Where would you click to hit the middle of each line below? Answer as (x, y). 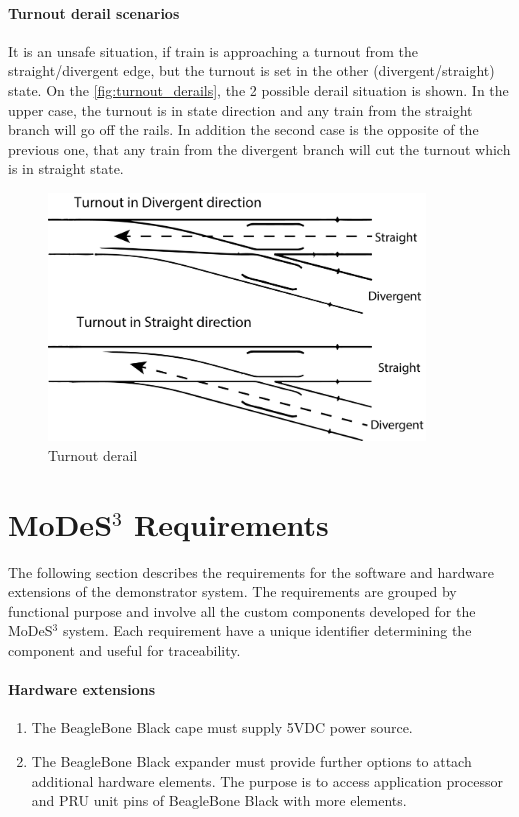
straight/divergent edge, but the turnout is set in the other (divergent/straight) (251, 70)
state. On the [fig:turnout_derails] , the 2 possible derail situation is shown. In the (258, 89)
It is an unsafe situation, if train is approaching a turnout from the (213, 50)
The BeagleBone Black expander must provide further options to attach (251, 761)
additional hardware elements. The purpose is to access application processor (267, 780)
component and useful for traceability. (124, 650)
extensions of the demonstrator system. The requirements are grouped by (232, 591)
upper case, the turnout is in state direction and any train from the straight (240, 109)
